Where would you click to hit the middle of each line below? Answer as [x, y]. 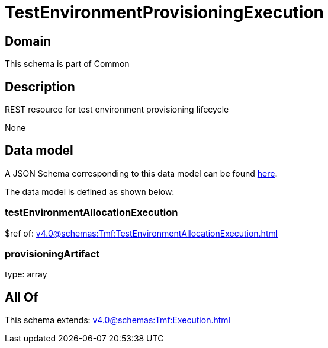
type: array [26, 274]
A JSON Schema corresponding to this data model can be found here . [141, 173]
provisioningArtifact [52, 253]
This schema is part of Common [67, 64]
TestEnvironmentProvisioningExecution [165, 12]
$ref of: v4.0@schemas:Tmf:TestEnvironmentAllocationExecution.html [142, 233]
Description [40, 87]
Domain [28, 41]
